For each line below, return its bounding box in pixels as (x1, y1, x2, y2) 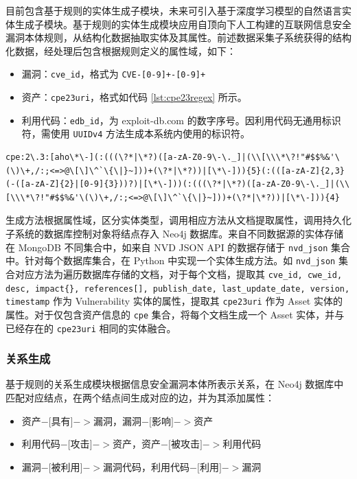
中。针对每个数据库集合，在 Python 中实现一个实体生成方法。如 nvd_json (5, 253, 336, 268)
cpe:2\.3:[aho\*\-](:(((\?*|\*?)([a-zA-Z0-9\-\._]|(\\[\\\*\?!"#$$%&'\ (5, 152, 340, 162)
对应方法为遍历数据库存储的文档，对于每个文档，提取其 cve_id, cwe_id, (14, 266, 343, 281)
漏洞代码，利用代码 (103, 459, 190, 474)
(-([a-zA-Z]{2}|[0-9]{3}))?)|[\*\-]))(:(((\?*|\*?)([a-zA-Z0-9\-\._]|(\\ (5, 179, 350, 189)
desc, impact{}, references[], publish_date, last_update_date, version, (5, 283, 350, 294)
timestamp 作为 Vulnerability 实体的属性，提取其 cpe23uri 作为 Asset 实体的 (5, 294, 343, 308)
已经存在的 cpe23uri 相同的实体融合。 (5, 320, 176, 335)
